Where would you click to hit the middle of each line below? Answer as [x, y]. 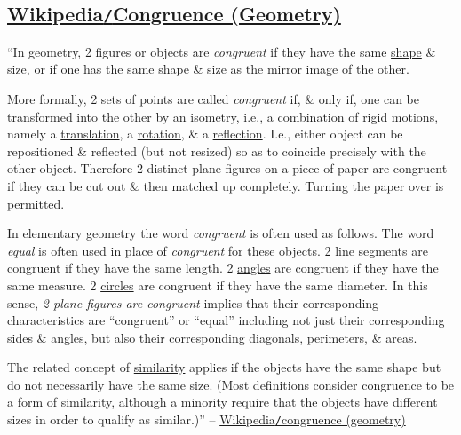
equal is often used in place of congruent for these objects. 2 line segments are [218, 250]
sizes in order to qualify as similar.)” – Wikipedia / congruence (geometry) [207, 419]
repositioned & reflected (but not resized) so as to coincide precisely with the [217, 150]
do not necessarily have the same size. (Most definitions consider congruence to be [231, 384]
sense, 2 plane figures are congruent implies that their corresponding [193, 302]
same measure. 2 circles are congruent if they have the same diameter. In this [218, 285]
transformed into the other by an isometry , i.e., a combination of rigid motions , [223, 116]
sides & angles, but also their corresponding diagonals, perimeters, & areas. [212, 337]
